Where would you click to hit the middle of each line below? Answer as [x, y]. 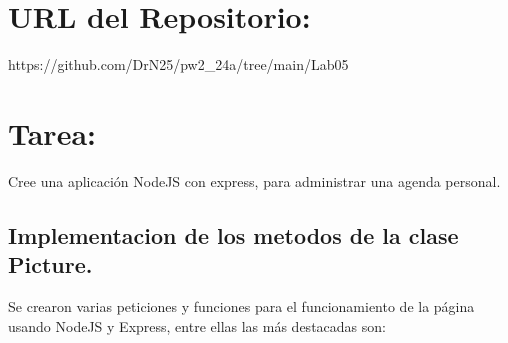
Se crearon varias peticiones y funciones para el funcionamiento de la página [241, 306]
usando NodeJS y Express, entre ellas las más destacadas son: [197, 325]
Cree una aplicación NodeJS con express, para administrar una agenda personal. [254, 180]
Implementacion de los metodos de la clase [233, 234]
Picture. [50, 264]
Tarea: [52, 132]
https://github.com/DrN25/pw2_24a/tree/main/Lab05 [178, 64]
